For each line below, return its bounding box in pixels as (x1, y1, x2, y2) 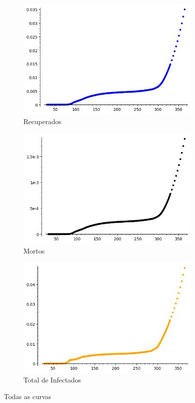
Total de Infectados (23, 375, 81, 385)
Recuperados (23, 116, 61, 126)
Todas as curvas (4, 391, 52, 401)
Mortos (23, 245, 45, 255)
